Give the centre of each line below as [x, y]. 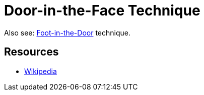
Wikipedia [41, 71]
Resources [31, 52]
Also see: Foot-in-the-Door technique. [67, 32]
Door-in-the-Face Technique [102, 10]
